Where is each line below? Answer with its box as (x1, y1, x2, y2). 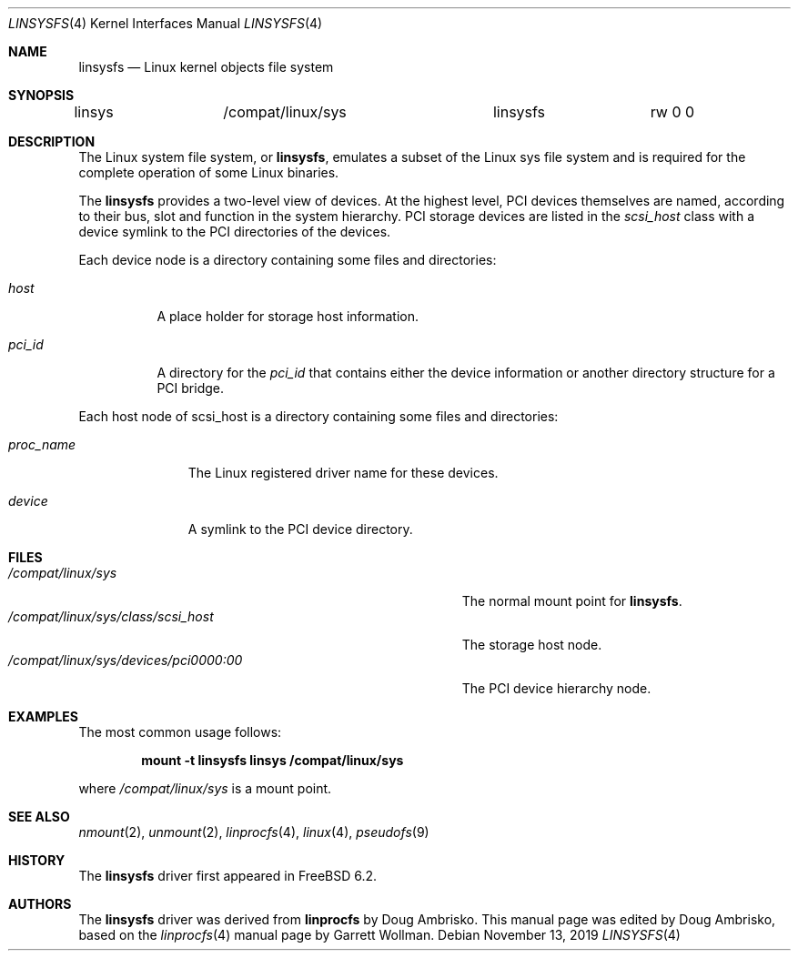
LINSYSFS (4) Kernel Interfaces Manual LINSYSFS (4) (8, 15, 323, 31)
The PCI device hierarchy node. (461, 681, 652, 696)
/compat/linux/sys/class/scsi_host (8, 609, 214, 624)
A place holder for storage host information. (157, 308, 419, 324)
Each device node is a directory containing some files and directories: (78, 252, 497, 267)
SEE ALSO (8, 809, 70, 824)
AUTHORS (8, 896, 72, 912)
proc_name (8, 437, 76, 452)
